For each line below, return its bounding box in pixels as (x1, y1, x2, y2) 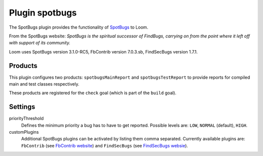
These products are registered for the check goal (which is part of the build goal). (9, 90, 177, 96)
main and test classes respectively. (9, 81, 80, 87)
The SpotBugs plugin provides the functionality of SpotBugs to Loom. (9, 24, 149, 30)
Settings (9, 103, 36, 111)
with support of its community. (9, 40, 71, 46)
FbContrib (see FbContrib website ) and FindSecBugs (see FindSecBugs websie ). (21, 142, 188, 148)
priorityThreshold (9, 116, 44, 121)
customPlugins (9, 129, 39, 135)
